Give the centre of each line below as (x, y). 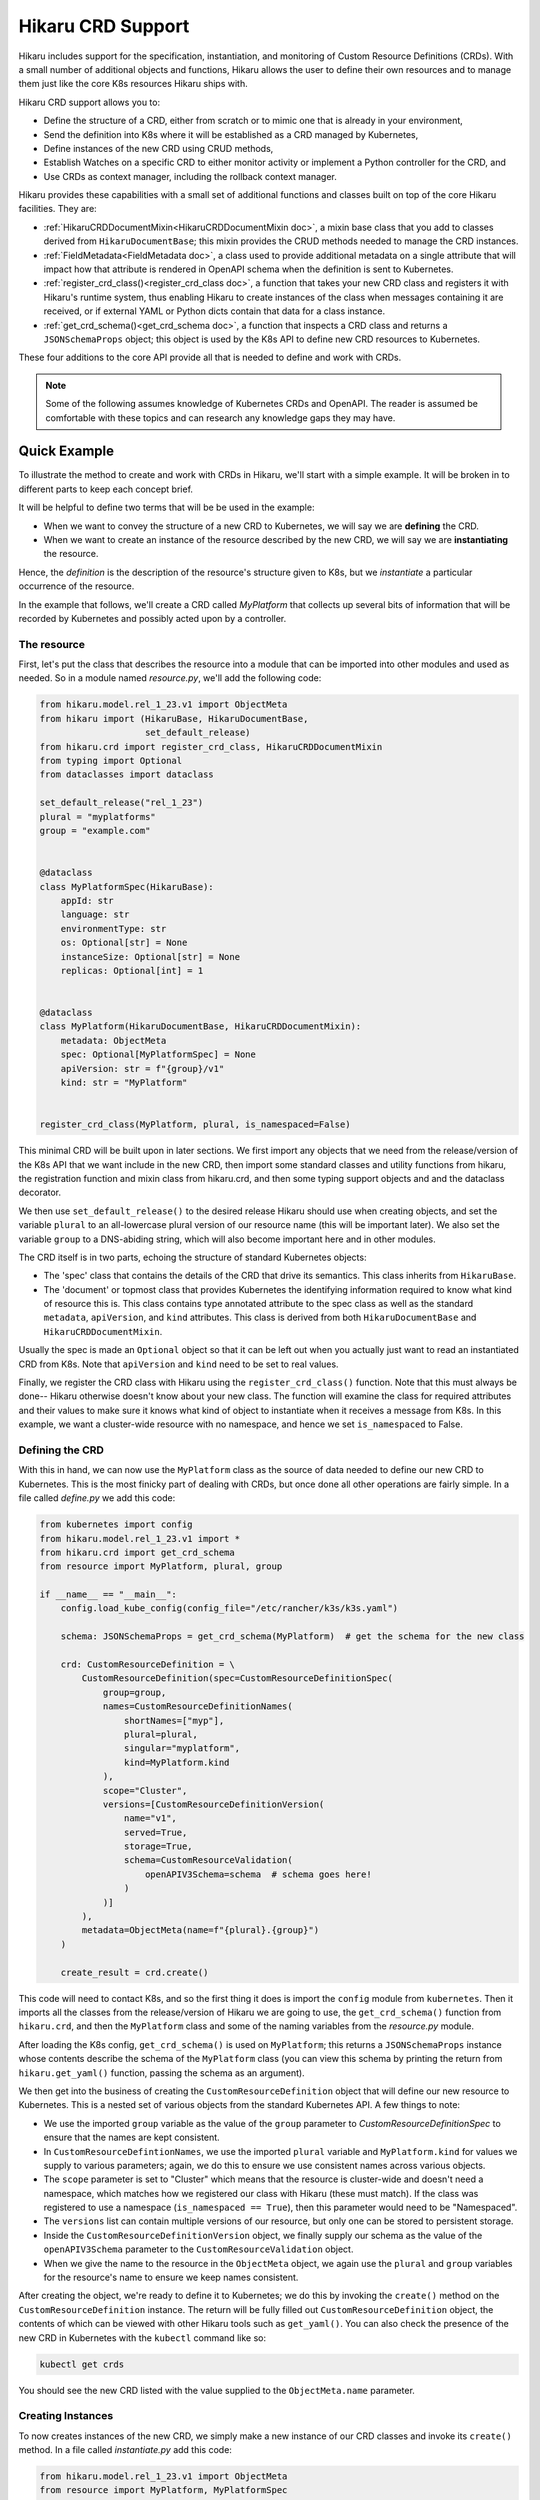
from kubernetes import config (116, 1524)
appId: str (87, 900)
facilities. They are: (57, 209)
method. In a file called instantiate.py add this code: (125, 2450)
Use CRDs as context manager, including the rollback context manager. (190, 176)
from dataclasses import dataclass (126, 774)
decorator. (40, 1192)
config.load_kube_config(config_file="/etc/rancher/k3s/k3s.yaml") (229, 1608)
